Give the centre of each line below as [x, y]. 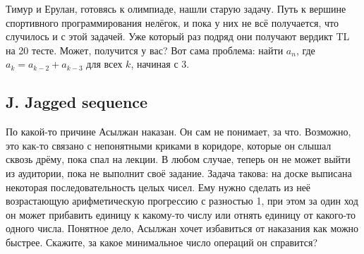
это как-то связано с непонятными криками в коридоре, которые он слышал [169, 145]
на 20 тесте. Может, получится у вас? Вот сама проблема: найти [145, 50]
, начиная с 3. [160, 64]
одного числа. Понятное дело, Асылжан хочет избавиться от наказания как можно [182, 228]
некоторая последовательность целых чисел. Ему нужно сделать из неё [158, 187]
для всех [104, 64]
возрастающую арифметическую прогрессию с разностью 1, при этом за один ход [182, 201]
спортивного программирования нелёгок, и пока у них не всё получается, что [172, 22]
